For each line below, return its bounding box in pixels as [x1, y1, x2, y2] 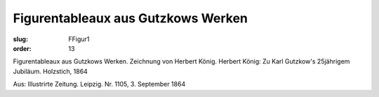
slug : [13, 35, 28, 43]
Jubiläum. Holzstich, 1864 [13, 67, 88, 75]
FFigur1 [68, 35, 90, 43]
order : [13, 44, 32, 52]
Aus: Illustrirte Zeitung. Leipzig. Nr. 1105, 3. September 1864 [13, 80, 186, 89]
